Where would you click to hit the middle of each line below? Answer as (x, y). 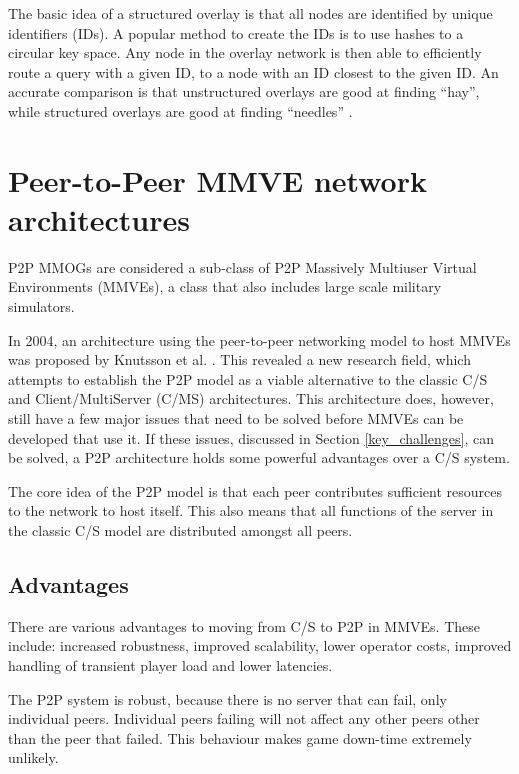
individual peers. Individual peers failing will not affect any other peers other (244, 718)
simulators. (41, 306)
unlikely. (33, 757)
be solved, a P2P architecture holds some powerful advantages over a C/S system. (259, 457)
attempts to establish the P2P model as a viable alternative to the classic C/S (248, 378)
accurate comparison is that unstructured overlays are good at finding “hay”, (244, 91)
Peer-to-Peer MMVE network (217, 179)
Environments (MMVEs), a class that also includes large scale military (225, 286)
